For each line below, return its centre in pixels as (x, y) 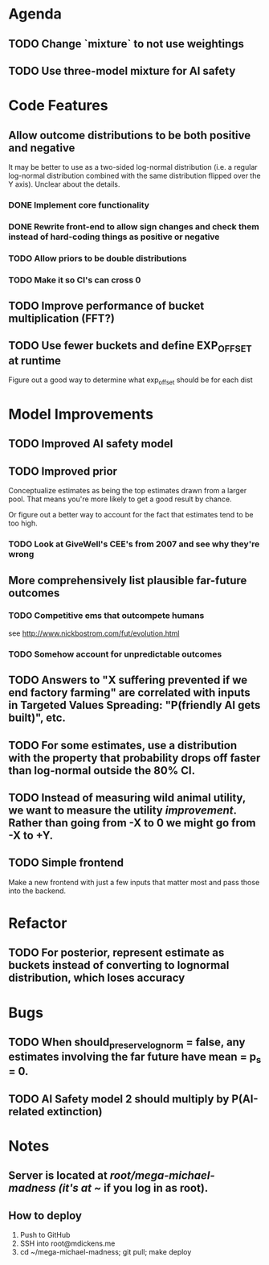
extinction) (75, 1111)
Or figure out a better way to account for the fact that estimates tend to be (131, 515)
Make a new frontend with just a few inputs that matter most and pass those (134, 882)
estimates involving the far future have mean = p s (135, 1058)
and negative (42, 148)
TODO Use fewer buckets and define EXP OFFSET (130, 347)
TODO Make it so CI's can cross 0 (75, 280)
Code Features (58, 106)
